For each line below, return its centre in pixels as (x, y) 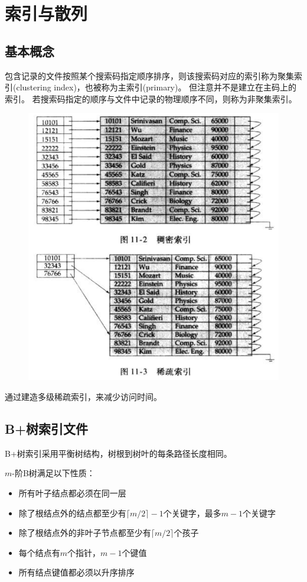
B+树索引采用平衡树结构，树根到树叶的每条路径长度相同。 (118, 453)
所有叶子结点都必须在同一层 (72, 493)
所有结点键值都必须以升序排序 (76, 572)
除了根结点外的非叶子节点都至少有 (85, 533)
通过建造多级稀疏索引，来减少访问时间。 (83, 397)
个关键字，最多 (192, 513)
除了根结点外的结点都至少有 (72, 513)
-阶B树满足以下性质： (53, 473)
